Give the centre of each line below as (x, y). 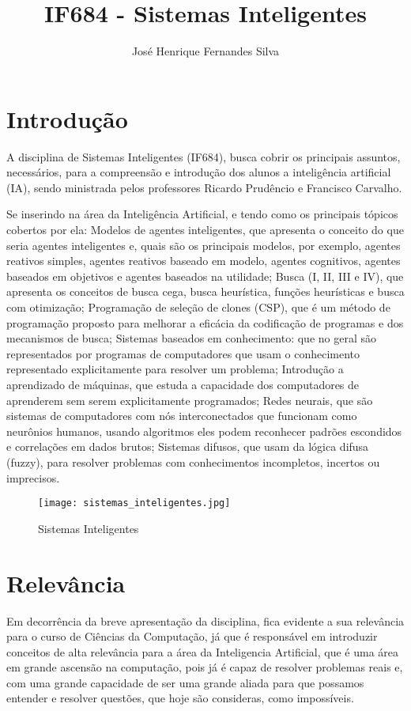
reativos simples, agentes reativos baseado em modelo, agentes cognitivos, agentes (204, 261)
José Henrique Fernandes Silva (205, 51)
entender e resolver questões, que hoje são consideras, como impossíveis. (180, 698)
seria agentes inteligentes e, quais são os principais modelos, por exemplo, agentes (204, 245)
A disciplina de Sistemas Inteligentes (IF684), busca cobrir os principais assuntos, (204, 156)
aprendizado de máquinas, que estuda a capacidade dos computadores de (183, 384)
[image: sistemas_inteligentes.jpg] (134, 503)
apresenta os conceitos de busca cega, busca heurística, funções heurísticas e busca (205, 291)
